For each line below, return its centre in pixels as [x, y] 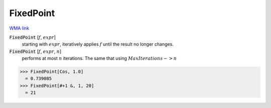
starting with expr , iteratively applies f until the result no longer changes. [98, 44]
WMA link [19, 28]
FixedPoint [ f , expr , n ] [35, 51]
